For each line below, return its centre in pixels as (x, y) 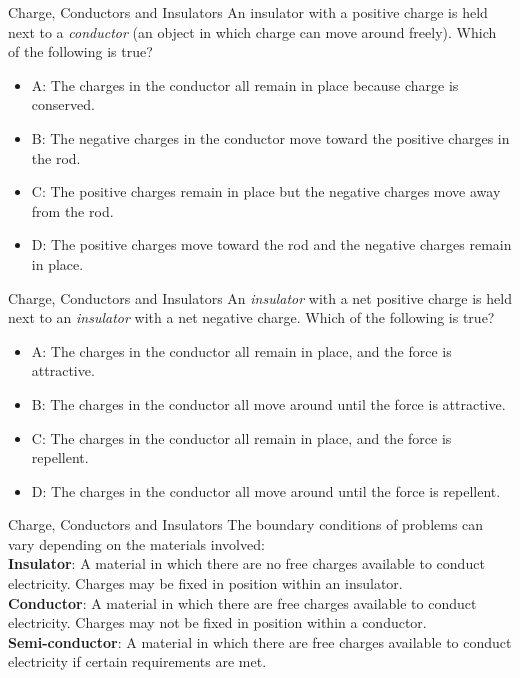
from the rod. (72, 210)
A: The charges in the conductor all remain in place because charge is (245, 84)
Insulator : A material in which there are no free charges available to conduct (246, 563)
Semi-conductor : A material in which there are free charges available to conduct (260, 641)
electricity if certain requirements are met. (137, 661)
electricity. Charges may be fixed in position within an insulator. (205, 583)
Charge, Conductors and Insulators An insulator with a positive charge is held (248, 12)
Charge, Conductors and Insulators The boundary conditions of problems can (246, 524)
